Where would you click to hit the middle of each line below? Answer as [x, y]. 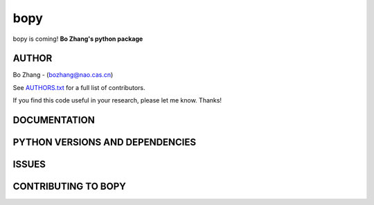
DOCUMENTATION [54, 120]
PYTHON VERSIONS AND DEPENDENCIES [105, 142]
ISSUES [29, 164]
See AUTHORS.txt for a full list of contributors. [79, 87]
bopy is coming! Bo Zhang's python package [78, 39]
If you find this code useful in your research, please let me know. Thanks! [117, 100]
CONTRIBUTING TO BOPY [69, 187]
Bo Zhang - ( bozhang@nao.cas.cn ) [63, 75]
